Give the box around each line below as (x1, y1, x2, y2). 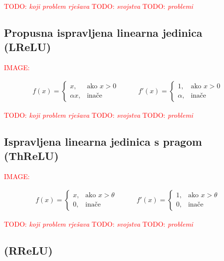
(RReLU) (4, 242, 53, 258)
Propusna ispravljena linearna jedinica (4, 25, 202, 40)
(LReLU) (4, 39, 51, 54)
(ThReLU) (4, 148, 59, 163)
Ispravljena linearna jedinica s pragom (4, 133, 202, 149)
